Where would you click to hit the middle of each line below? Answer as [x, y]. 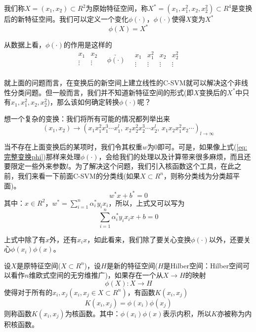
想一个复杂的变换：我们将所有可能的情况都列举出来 [87, 118]
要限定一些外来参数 [35, 166]
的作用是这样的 [88, 45]
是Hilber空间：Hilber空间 [203, 265]
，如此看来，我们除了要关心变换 [139, 239]
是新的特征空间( [132, 265]
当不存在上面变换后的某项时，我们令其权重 [73, 147]
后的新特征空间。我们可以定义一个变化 [66, 19]
